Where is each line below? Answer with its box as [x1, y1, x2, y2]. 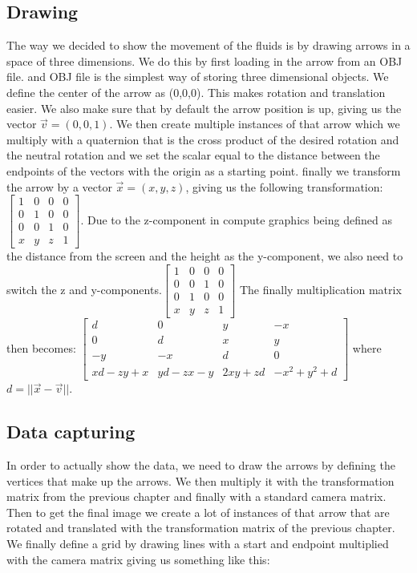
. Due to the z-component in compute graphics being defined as [80, 212, 392, 228]
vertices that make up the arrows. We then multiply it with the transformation [6, 472, 395, 489]
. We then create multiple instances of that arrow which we [109, 115, 400, 132]
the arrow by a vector [6, 178, 112, 195]
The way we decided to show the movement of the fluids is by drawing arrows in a [6, 37, 411, 54]
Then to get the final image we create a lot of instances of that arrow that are [6, 503, 390, 520]
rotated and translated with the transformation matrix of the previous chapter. [6, 519, 395, 536]
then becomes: [6, 339, 76, 356]
